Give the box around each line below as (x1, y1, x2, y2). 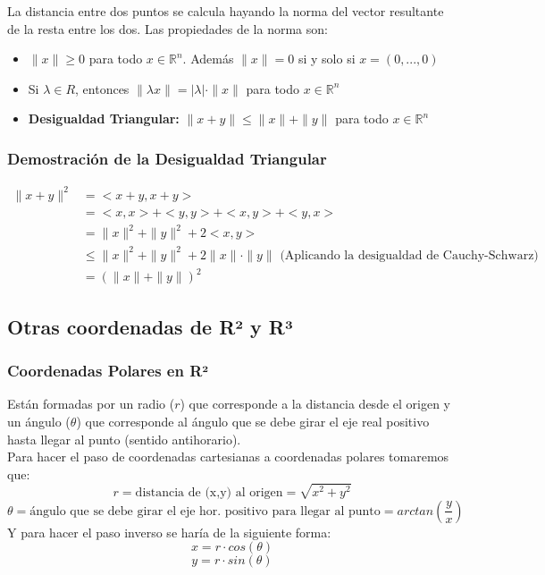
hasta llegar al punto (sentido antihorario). (7, 429, 241, 448)
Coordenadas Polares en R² (7, 359, 209, 382)
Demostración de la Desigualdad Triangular (7, 147, 327, 169)
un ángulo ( (7, 411, 71, 430)
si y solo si (298, 49, 356, 68)
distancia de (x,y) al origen (135, 486, 283, 499)
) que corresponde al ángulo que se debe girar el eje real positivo (76, 411, 430, 430)
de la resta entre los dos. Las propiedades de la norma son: (7, 19, 328, 38)
